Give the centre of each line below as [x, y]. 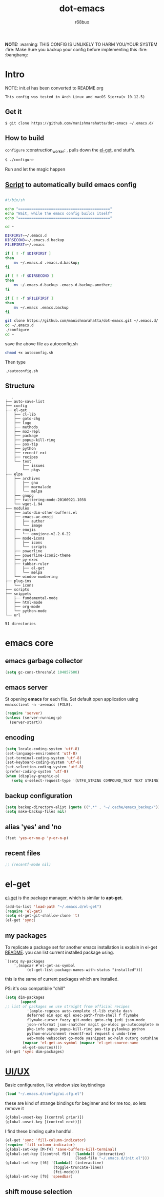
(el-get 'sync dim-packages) [35, 1052]
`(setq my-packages [25, 961]
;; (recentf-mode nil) [28, 864]
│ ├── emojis [20, 530]
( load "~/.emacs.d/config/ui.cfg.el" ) [44, 1094]
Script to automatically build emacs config [71, 184]
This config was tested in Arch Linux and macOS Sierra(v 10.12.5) [75, 97]
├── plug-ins [18, 581]
